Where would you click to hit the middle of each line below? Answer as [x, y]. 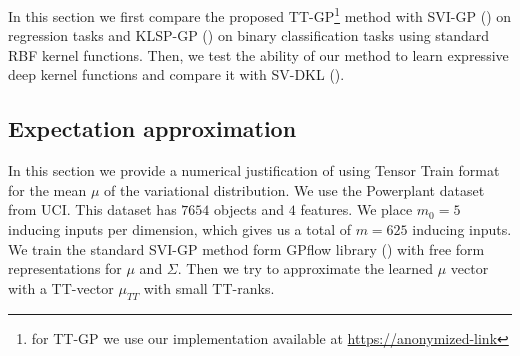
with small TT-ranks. [209, 287]
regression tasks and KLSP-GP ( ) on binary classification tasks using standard [249, 35]
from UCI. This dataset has [92, 209]
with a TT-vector [61, 287]
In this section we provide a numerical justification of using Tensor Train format [254, 170]
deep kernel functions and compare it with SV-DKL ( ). [176, 74]
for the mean [47, 189]
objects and [249, 209]
